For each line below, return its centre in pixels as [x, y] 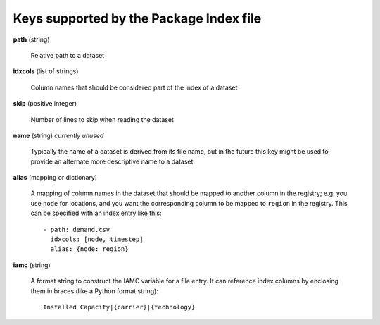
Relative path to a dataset [68, 55]
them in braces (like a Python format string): [94, 291]
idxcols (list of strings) [46, 71]
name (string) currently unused [58, 135]
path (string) [31, 39]
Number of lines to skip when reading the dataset [102, 119]
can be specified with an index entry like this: [96, 213]
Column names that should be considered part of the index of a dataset [134, 87]
